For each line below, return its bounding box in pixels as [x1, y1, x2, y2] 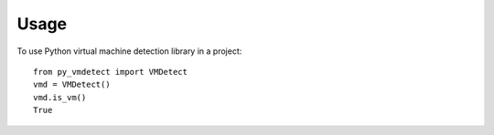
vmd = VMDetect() [33, 79, 111, 90]
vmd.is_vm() [33, 92, 87, 102]
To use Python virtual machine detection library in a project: [16, 46, 242, 57]
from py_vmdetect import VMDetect [33, 67, 188, 77]
